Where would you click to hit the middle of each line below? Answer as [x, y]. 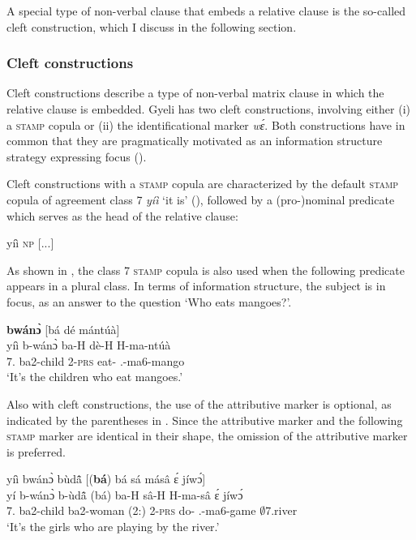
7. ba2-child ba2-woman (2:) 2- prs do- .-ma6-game [131, 510]
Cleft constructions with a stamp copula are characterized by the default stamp [203, 184]
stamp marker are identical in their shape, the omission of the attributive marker [207, 436]
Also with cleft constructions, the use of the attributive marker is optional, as [199, 403]
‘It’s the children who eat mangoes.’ [95, 377]
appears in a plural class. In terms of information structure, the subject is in [196, 286]
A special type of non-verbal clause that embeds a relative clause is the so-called [206, 11]
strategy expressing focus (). [77, 156]
